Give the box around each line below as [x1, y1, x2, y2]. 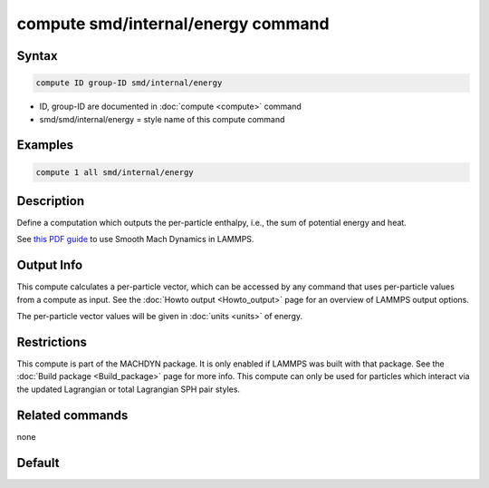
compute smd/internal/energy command [16, 14, 330, 34]
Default [16, 454, 60, 471]
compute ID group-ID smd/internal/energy [35, 78, 223, 88]
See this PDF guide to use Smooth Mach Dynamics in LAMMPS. [16, 234, 254, 245]
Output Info [16, 258, 83, 273]
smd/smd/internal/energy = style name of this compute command [39, 113, 285, 124]
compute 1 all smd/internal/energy [35, 167, 194, 177]
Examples [16, 137, 74, 153]
